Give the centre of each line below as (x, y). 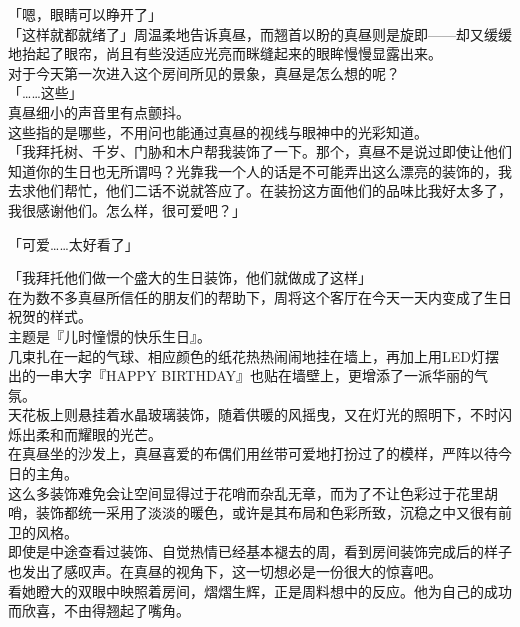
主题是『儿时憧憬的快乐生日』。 (109, 335)
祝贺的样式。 (50, 316)
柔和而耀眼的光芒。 (98, 433)
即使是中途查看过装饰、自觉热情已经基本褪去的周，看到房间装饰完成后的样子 (260, 551)
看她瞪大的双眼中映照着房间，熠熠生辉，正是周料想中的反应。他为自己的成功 (260, 590)
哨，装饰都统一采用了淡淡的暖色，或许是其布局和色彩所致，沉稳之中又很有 (253, 512)
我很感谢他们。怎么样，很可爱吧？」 (127, 209)
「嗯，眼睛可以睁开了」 (85, 14)
